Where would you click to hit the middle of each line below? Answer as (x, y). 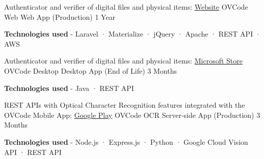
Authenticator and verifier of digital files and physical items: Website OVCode (126, 7)
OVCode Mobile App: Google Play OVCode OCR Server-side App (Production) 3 (132, 115)
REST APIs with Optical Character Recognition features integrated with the (125, 105)
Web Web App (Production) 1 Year (60, 17)
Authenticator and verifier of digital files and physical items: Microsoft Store (123, 61)
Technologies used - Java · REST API (69, 88)
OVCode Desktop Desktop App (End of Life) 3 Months (90, 70)
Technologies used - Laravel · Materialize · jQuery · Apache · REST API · (133, 34)
